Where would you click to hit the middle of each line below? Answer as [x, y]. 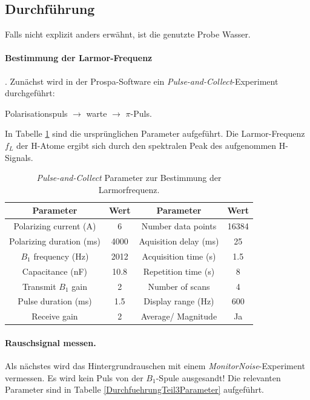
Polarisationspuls [36, 113]
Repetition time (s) [179, 271]
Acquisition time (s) [179, 256]
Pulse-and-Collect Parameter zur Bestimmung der [129, 178]
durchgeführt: [30, 93]
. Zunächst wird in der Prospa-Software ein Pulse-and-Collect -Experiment [142, 81]
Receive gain [55, 316]
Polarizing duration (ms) [55, 241]
